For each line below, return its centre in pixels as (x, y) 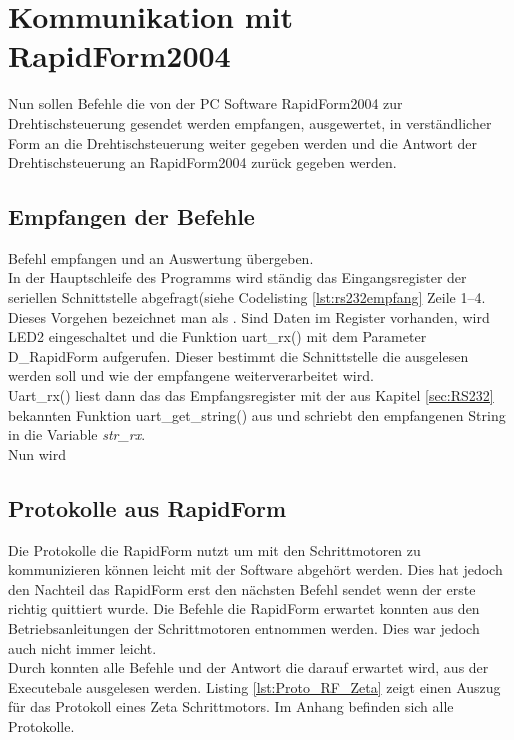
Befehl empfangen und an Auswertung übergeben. (161, 257)
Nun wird (37, 453)
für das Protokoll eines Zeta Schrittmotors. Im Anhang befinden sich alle (231, 706)
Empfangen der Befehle (131, 216)
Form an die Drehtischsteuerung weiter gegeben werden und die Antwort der (243, 142)
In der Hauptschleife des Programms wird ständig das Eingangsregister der (237, 277)
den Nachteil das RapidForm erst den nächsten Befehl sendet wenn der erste (242, 588)
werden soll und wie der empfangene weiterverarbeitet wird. (191, 375)
